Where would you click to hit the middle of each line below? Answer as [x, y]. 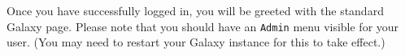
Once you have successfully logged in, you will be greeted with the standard [195, 10]
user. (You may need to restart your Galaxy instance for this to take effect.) [196, 42]
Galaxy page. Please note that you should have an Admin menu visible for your [203, 26]
